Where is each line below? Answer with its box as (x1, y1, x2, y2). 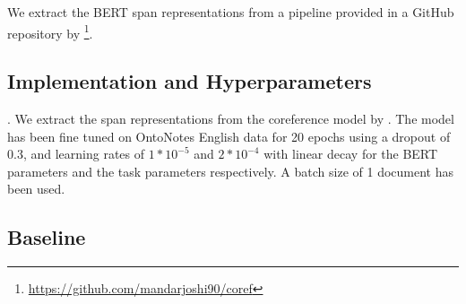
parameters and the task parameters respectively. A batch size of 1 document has (7, 161, 453, 180)
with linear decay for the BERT (263, 144, 438, 163)
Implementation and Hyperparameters (7, 67, 372, 95)
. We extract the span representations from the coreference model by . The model (7, 109, 454, 128)
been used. (7, 179, 65, 198)
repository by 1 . (7, 21, 93, 42)
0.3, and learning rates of (7, 144, 145, 163)
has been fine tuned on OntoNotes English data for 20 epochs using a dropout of (7, 126, 451, 145)
